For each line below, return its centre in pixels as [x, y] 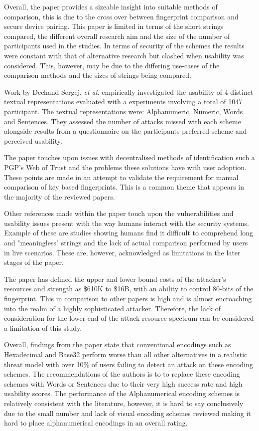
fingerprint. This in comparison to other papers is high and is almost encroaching [128, 299]
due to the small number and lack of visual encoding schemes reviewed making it [128, 413]
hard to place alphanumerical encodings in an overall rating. [96, 423]
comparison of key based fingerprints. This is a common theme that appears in [124, 187]
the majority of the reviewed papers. [60, 196]
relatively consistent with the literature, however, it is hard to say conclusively [124, 403]
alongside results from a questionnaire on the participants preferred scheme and [126, 131]
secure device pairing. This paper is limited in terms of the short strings [114, 26]
